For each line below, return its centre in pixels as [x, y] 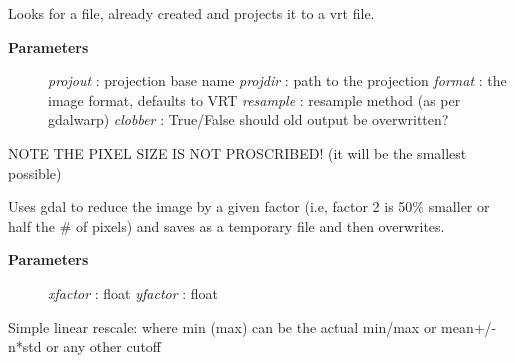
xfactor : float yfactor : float [133, 292]
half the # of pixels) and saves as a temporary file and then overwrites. [226, 225]
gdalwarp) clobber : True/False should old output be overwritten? [248, 119]
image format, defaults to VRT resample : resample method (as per [254, 99]
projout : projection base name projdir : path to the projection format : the [277, 80]
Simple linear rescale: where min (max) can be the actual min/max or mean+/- [252, 326]
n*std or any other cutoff [84, 346]
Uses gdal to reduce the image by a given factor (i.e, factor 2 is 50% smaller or [249, 206]
